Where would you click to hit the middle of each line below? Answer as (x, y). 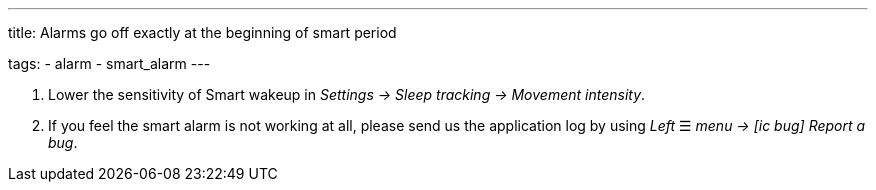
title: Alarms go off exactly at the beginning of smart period (202, 32)
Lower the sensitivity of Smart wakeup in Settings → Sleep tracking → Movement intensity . (347, 94)
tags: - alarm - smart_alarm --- (109, 63)
